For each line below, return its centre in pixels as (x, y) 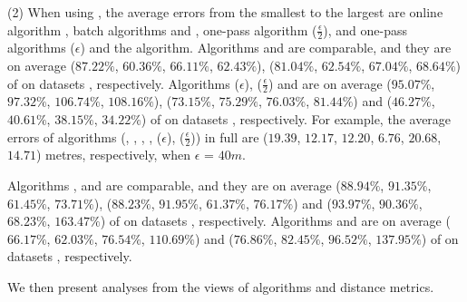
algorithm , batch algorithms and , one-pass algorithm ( (162, 29)
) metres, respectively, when (113, 155)
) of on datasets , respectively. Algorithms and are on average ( (275, 221)
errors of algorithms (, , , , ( (85, 136)
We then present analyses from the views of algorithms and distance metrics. (221, 287)
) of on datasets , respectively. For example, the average (296, 119)
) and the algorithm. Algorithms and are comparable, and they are (266, 48)
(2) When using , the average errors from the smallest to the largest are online (225, 12)
